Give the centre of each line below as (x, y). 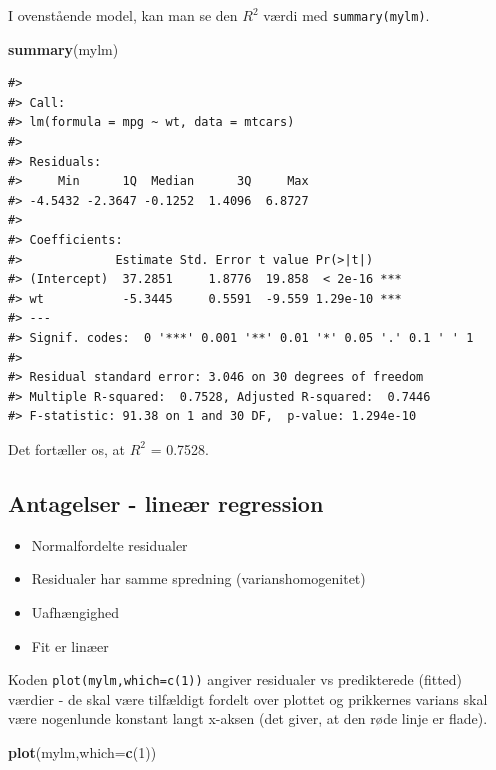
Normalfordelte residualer (109, 544)
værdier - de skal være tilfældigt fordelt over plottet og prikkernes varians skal (248, 698)
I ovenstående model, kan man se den (123, 15)
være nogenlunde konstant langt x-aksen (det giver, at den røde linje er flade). (248, 718)
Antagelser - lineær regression (166, 502)
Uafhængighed (75, 611)
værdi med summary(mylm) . (346, 15)
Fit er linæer (70, 645)
